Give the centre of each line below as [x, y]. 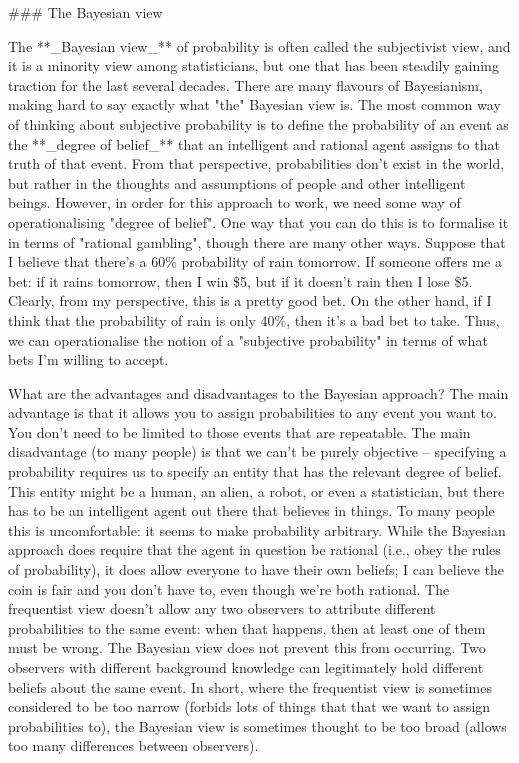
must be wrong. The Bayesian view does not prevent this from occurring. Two [247, 647]
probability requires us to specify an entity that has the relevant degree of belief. [255, 471]
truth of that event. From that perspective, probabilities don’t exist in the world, [256, 163]
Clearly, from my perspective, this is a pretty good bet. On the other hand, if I [250, 300]
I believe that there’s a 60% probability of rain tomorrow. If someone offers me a [255, 261]
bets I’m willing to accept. [88, 359]
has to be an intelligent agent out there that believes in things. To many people [251, 510]
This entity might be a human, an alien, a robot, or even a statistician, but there [256, 490]
